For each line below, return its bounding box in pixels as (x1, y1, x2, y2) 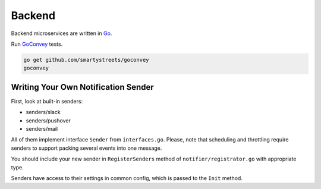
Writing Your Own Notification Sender (11, 82, 154, 92)
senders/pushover (26, 116, 71, 124)
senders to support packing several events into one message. (11, 144, 162, 152)
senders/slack (26, 109, 61, 116)
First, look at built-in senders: (11, 97, 83, 105)
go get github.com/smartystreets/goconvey (23, 56, 149, 63)
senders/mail (26, 125, 58, 132)
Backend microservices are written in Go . (11, 30, 112, 37)
